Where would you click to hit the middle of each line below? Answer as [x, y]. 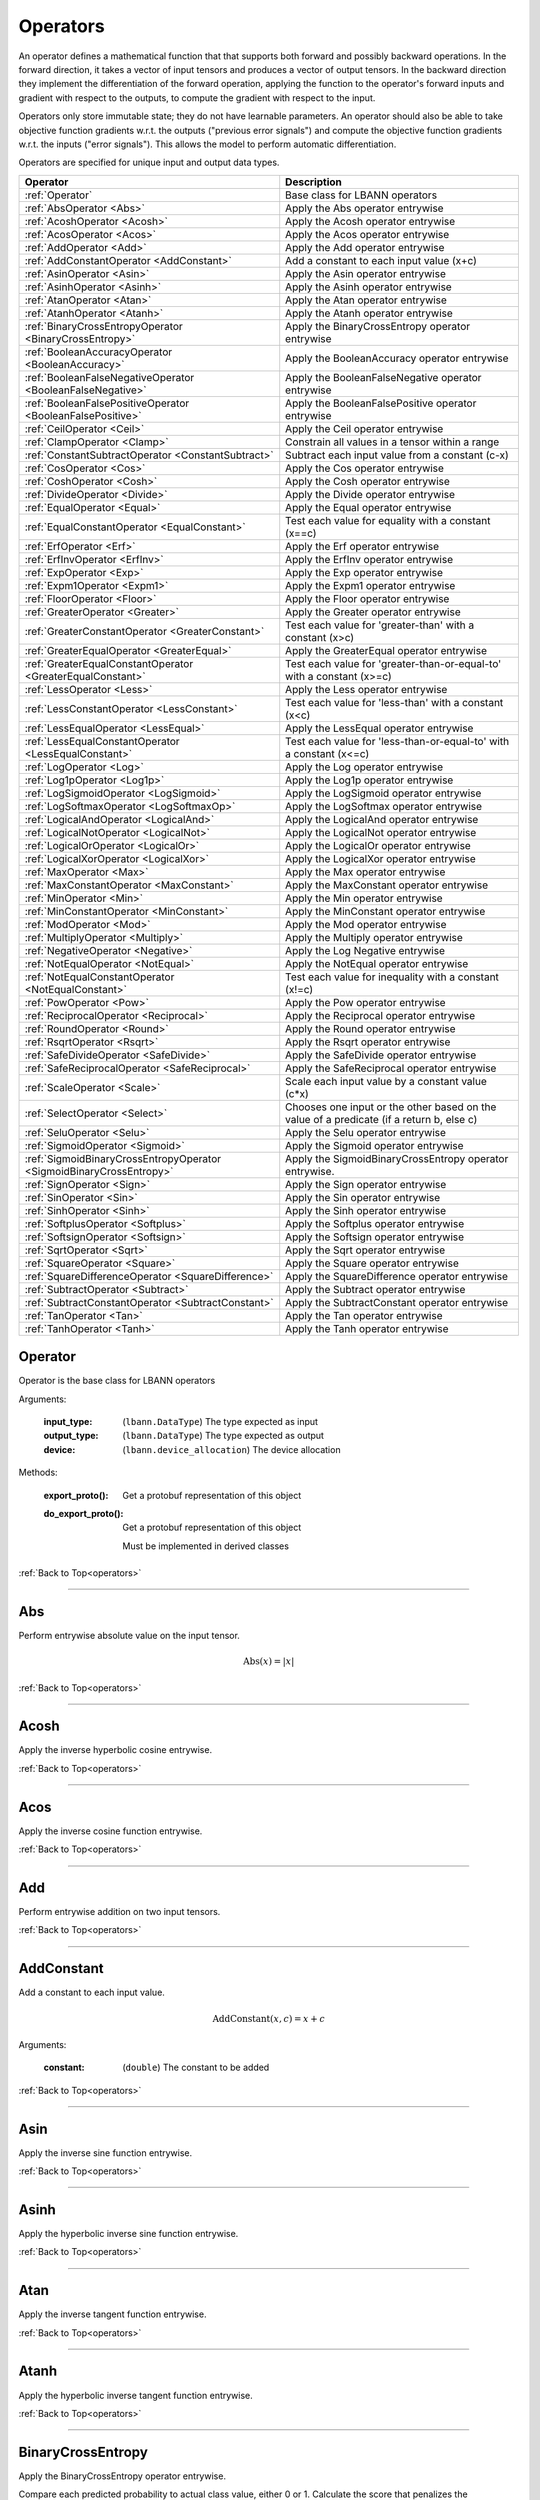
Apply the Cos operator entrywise [365, 468]
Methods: [38, 1472]
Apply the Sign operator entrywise [366, 1184]
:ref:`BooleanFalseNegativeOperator [109, 377]
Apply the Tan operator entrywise [364, 1315]
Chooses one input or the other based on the [391, 1107]
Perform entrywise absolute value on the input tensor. [129, 1635]
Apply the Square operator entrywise [372, 1263]
